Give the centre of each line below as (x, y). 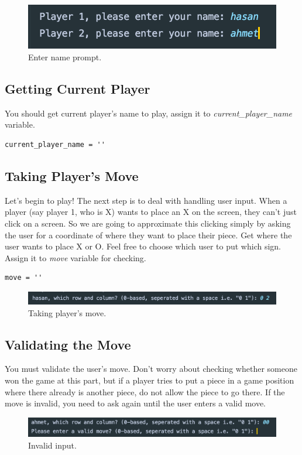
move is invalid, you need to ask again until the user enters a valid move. (135, 403)
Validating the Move (68, 344)
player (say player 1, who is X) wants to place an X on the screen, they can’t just (151, 212)
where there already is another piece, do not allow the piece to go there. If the (145, 391)
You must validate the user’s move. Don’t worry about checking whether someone (151, 369)
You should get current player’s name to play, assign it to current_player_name (149, 113)
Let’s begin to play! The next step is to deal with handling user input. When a (146, 200)
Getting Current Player (78, 89)
